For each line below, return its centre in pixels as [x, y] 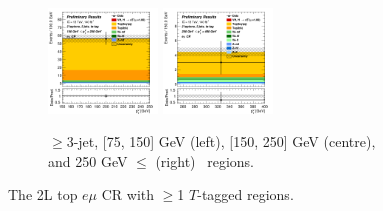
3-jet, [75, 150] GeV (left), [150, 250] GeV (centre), [221, 141]
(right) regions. [204, 160]
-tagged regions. [245, 194]
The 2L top [43, 194]
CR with [128, 194]
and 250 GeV [88, 160]
